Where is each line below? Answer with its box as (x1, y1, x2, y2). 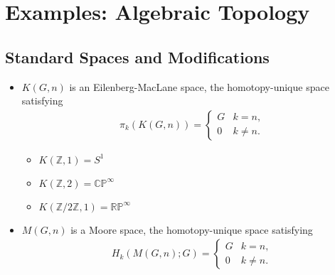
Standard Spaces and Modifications (5, 45, 270, 68)
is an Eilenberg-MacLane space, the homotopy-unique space (69, 79, 329, 94)
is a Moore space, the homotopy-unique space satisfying (70, 222, 313, 237)
